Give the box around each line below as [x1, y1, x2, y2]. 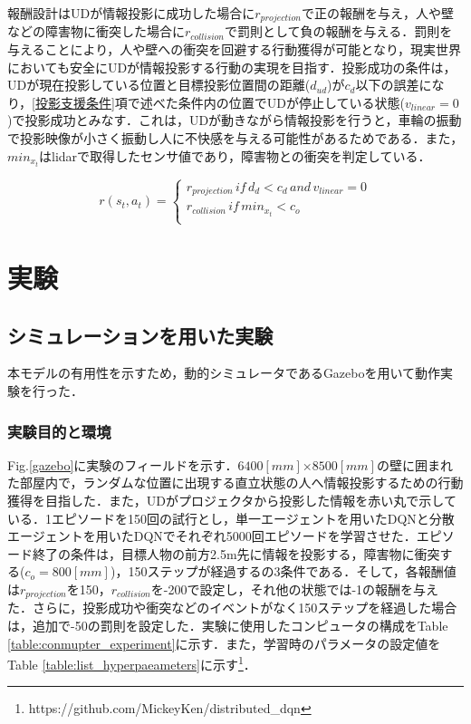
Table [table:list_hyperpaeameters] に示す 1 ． [7, 652, 256, 673]
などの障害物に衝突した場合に [7, 22, 185, 41]
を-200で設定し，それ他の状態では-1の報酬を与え [150, 580, 439, 598]
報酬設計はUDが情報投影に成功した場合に [7, 4, 255, 22]
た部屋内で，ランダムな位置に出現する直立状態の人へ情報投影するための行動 [7, 473, 464, 492]
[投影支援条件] [32, 92, 115, 111]
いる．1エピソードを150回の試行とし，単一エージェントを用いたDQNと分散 [7, 508, 455, 527]
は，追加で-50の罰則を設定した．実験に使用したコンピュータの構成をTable [7, 616, 448, 635]
